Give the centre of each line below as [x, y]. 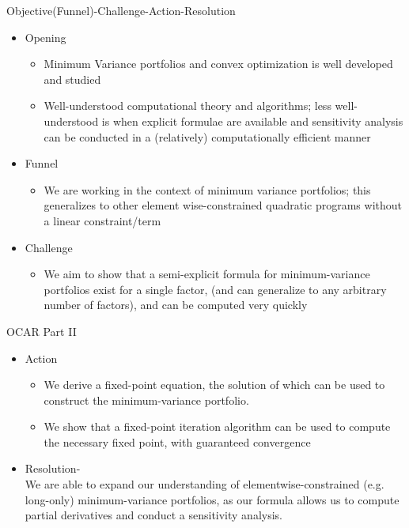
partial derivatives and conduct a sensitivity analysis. [154, 515]
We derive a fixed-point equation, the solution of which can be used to [214, 385]
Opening [45, 37]
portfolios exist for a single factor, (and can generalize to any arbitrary [215, 289]
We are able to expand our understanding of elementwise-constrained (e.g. [204, 484]
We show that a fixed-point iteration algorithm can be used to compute [217, 426]
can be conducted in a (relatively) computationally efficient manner [207, 136]
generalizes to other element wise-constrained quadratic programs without [223, 205]
